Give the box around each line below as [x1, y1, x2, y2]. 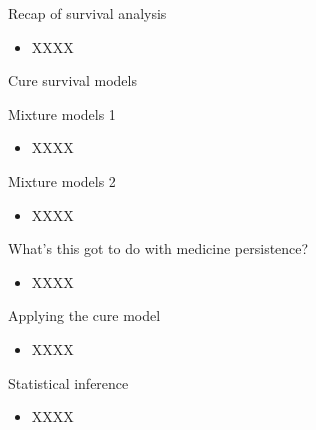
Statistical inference [8, 372, 129, 393]
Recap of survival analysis [8, 3, 167, 23]
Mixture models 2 [8, 170, 116, 191]
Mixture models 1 [8, 103, 116, 124]
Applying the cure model [8, 305, 161, 326]
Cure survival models [8, 70, 137, 91]
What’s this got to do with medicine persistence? [8, 238, 309, 259]
